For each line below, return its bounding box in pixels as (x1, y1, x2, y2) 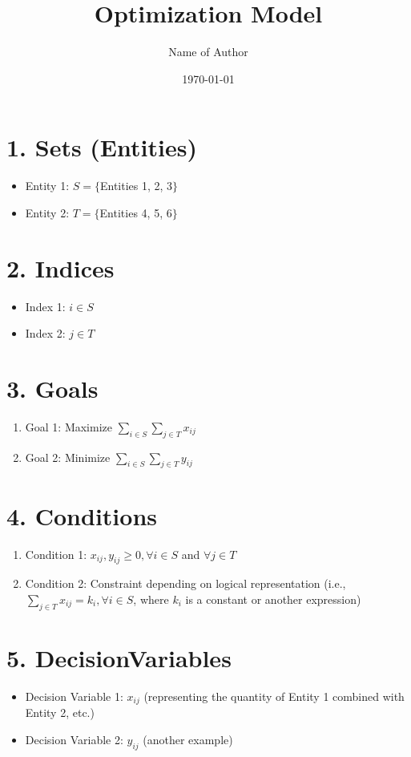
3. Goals (6, 371, 99, 404)
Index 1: (25, 298, 66, 314)
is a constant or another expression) (185, 590, 361, 607)
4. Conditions (6, 499, 157, 532)
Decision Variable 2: (25, 731, 123, 747)
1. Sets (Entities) (6, 131, 197, 164)
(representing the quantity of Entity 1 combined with (143, 687, 405, 704)
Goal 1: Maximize (25, 418, 113, 435)
